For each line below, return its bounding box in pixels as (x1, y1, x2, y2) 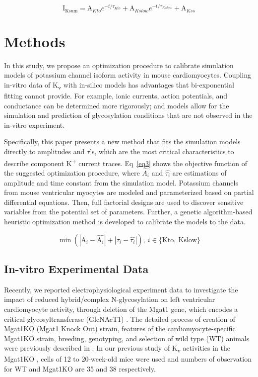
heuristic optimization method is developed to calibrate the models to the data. (4, 216, 246, 226)
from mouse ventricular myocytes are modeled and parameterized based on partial (4, 187, 254, 197)
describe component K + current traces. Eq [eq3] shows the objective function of (4, 156, 248, 168)
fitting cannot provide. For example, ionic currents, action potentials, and (4, 90, 228, 100)
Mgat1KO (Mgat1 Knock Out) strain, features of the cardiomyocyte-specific (4, 323, 236, 334)
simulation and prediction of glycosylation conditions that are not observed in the (4, 110, 253, 120)
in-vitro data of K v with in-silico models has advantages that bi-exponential (4, 79, 234, 91)
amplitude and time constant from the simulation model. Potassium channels (4, 177, 238, 188)
